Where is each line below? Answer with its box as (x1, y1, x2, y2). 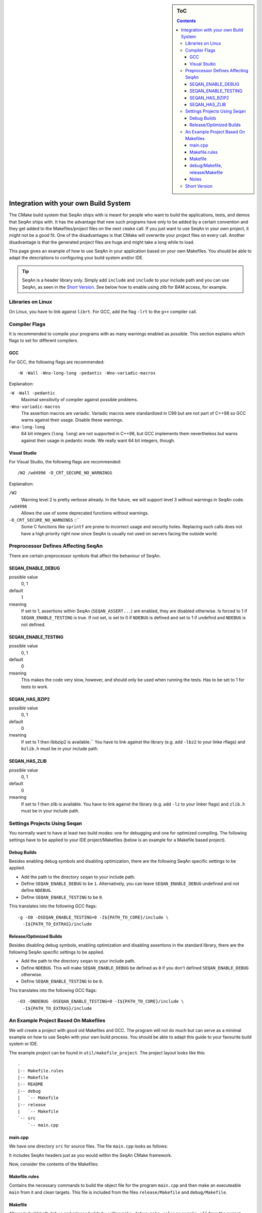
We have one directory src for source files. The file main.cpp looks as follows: (9, 1143, 168, 1149)
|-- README (17, 1082, 44, 1087)
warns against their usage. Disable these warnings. (21, 417, 124, 423)
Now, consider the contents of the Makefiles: (9, 1161, 99, 1167)
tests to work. (21, 684, 49, 689)
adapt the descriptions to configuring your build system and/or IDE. (9, 255, 144, 261)
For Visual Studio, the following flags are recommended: (9, 459, 121, 464)
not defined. (21, 622, 46, 627)
